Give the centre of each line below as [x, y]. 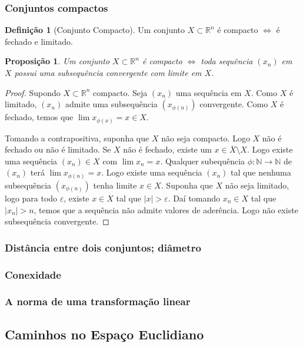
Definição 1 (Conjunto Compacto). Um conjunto [95, 30]
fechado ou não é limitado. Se [58, 149]
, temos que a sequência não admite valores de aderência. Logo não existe [166, 209]
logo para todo [31, 198]
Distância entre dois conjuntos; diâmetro [103, 247]
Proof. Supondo [33, 92]
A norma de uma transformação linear [98, 301]
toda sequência [227, 61]
